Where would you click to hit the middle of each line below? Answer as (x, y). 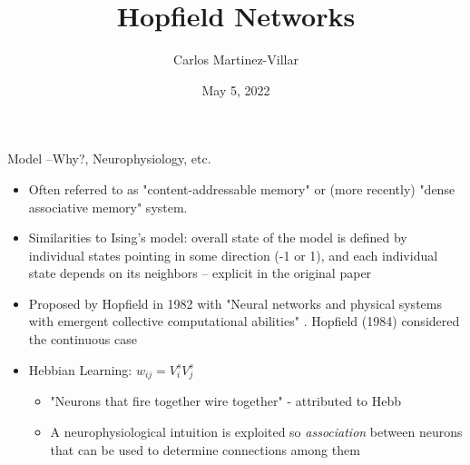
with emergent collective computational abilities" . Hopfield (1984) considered (244, 321)
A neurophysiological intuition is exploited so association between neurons (256, 431)
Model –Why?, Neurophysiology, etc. (109, 158)
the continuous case (83, 339)
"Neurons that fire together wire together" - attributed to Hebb (226, 401)
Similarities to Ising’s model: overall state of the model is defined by (218, 237)
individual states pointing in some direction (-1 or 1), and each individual (233, 255)
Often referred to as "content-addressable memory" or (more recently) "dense (242, 188)
